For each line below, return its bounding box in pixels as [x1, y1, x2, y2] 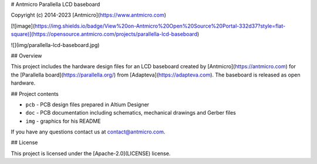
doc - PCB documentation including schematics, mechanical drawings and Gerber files [25, 109, 236, 116]
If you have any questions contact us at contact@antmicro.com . [11, 128, 166, 135]
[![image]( [11, 22, 35, 29]
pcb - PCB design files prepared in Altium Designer [25, 101, 150, 108]
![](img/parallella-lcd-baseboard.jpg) [11, 41, 100, 48]
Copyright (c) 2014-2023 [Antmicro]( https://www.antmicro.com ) [11, 12, 167, 19]
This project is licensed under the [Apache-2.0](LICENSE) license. [11, 150, 171, 157]
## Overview [11, 52, 42, 59]
